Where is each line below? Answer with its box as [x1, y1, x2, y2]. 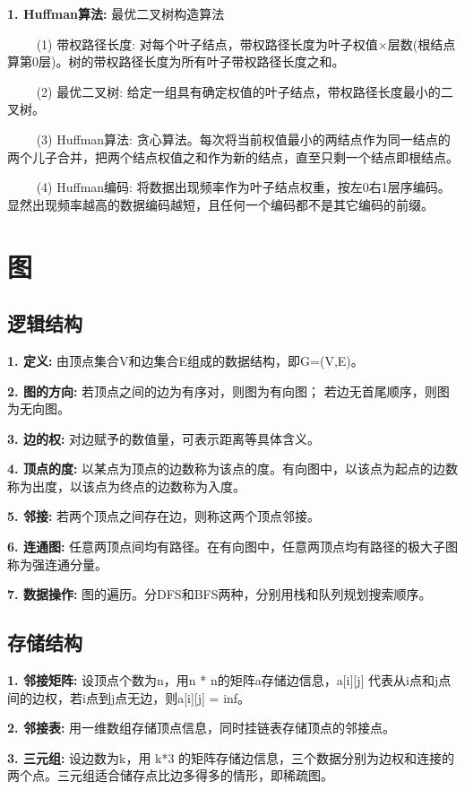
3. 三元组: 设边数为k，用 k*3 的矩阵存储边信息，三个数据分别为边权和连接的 [7, 748, 455, 767]
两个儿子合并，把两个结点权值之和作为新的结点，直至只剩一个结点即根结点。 [7, 147, 459, 166]
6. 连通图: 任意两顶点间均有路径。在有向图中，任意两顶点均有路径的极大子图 [7, 537, 459, 556]
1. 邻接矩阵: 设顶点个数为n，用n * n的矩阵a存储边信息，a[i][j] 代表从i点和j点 [7, 671, 452, 690]
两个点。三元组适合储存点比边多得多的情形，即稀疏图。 [7, 766, 333, 785]
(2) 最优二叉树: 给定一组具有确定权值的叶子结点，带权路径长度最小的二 [36, 82, 453, 100]
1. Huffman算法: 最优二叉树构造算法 [7, 4, 225, 22]
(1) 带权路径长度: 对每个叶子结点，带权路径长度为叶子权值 [36, 34, 378, 53]
